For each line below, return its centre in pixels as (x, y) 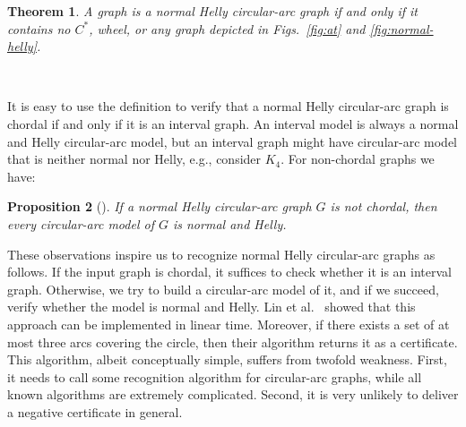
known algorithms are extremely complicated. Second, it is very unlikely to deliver (233, 394)
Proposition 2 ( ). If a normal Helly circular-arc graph (160, 206)
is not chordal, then (384, 206)
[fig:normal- (401, 28)
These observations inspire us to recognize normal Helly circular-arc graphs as (221, 254)
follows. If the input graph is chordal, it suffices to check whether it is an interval (229, 272)
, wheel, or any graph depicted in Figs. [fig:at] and (227, 28)
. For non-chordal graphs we (358, 159)
